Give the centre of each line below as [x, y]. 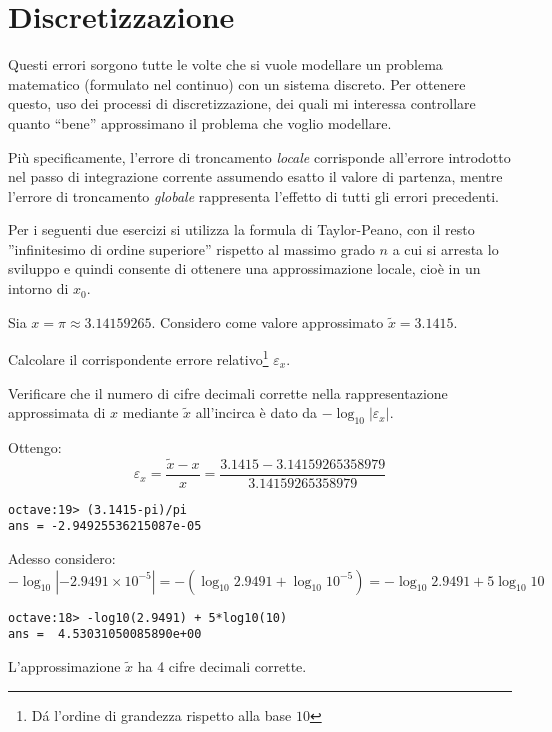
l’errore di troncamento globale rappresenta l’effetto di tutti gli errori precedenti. [253, 195]
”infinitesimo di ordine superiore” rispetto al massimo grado [191, 248]
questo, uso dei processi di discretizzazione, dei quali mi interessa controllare [242, 103]
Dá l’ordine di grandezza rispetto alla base [161, 714]
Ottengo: [35, 446]
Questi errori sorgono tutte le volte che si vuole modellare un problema [225, 64]
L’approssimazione [64, 665]
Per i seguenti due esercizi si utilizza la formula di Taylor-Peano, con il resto [241, 229]
